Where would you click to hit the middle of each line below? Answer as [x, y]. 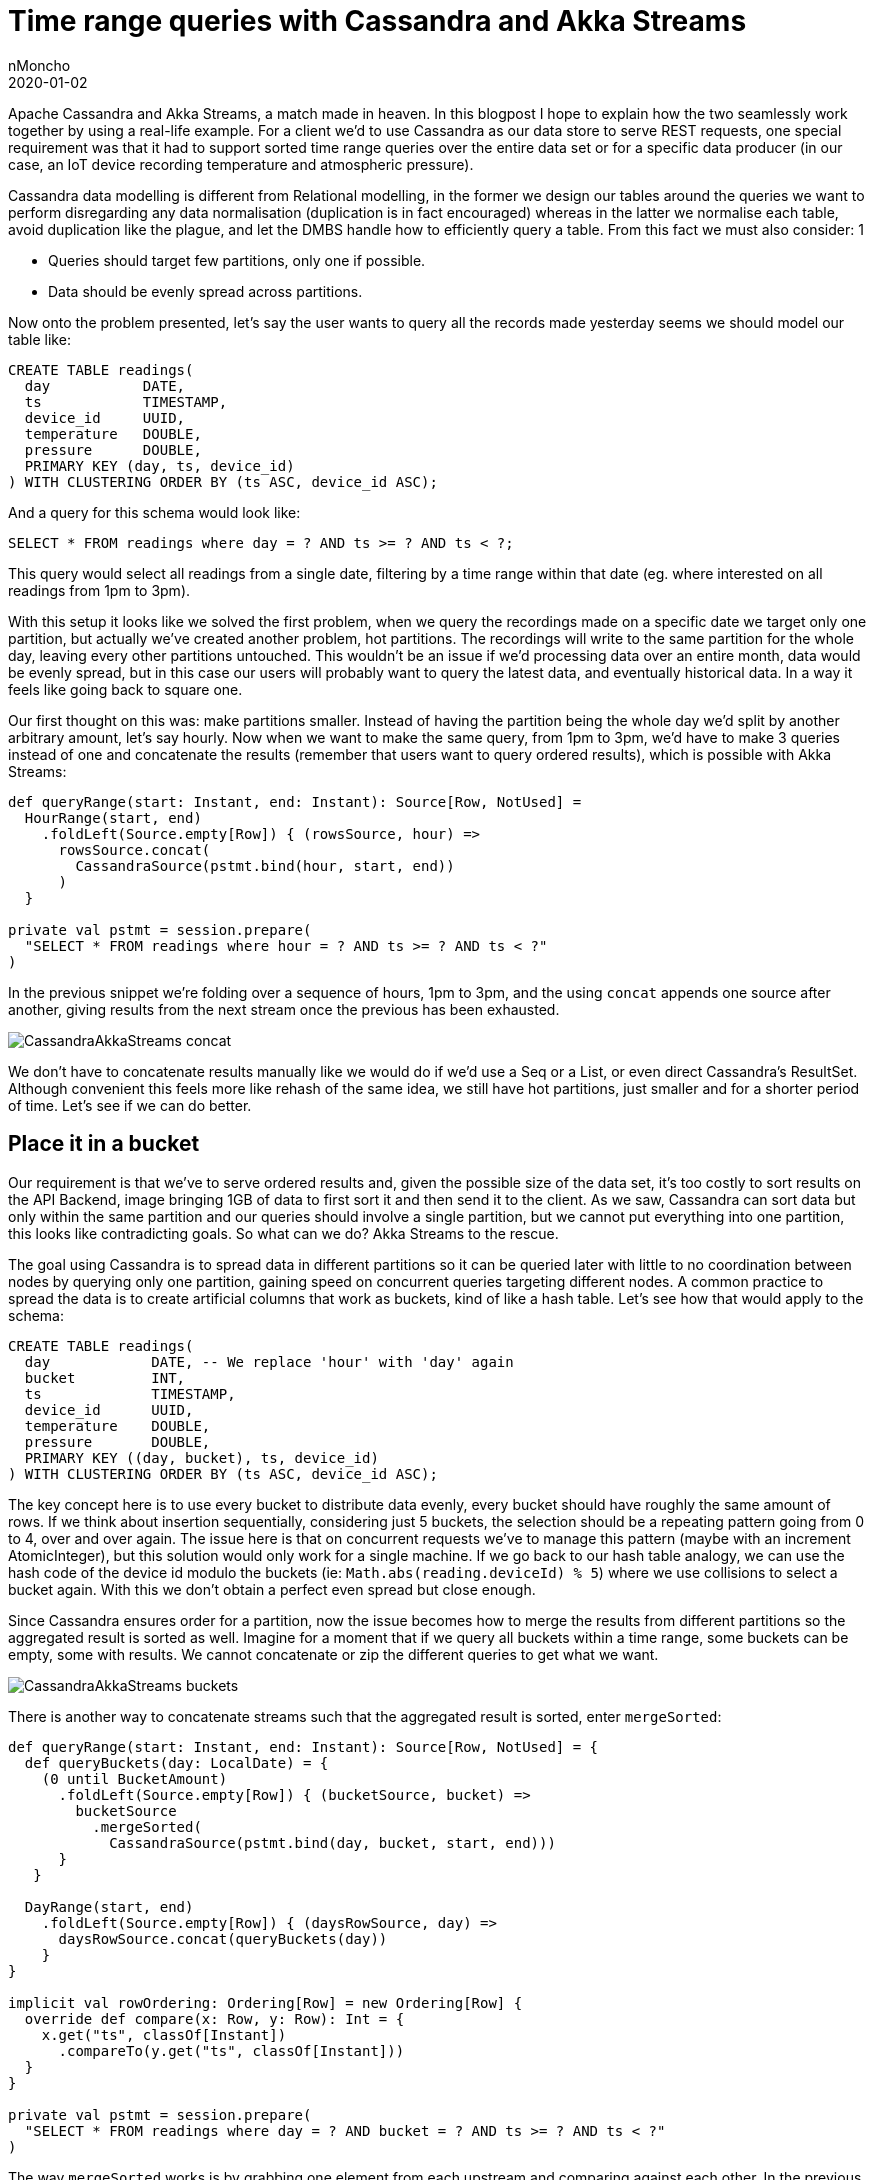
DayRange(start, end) [109, 1906]
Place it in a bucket [104, 1144]
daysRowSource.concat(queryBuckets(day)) [223, 1938]
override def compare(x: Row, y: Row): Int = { [214, 2018]
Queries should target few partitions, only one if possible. [237, 260]
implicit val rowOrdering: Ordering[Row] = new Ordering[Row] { [265, 2002]
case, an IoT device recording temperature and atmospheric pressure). [241, 164]
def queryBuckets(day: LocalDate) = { [176, 1762]
